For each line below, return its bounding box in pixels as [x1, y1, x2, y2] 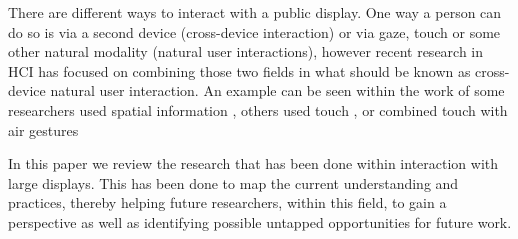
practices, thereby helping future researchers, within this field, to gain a [8, 192, 447, 213]
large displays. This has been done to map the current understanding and [8, 172, 459, 193]
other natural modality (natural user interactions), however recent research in [8, 41, 484, 62]
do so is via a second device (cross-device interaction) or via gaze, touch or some [8, 21, 501, 42]
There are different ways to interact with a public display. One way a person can [8, 2, 502, 22]
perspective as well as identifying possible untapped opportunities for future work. [8, 211, 512, 232]
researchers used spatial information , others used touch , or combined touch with [8, 99, 508, 120]
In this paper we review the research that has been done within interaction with [8, 153, 499, 174]
